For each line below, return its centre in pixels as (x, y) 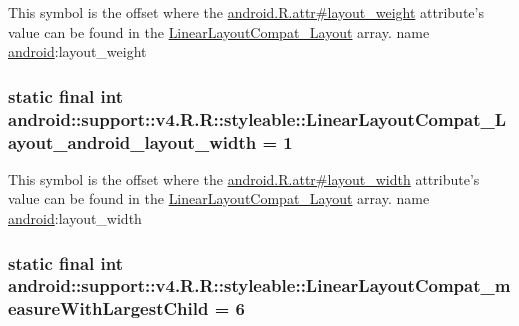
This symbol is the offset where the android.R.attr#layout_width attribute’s (244, 178)
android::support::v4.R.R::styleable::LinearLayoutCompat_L (257, 118)
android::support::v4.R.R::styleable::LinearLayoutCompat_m (259, 285)
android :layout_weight (77, 51)
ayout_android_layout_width (132, 141)
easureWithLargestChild (108, 308)
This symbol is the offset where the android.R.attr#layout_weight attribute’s (246, 12)
